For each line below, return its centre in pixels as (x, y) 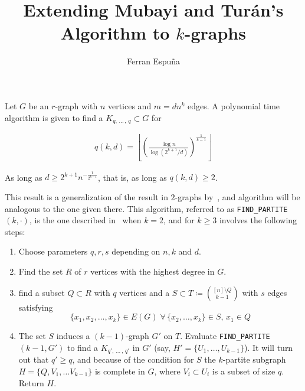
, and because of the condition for (133, 359)
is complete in (120, 371)
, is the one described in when (85, 220)
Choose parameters (53, 251)
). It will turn (269, 347)
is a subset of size (244, 371)
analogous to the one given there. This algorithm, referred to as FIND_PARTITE (146, 208)
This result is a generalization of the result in (86, 197)
